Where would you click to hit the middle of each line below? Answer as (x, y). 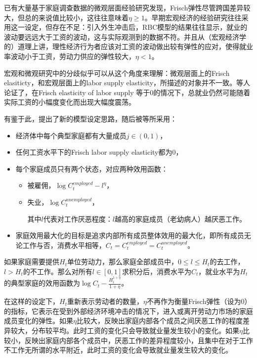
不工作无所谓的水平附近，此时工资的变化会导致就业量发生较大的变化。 (118, 350)
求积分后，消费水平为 (156, 271)
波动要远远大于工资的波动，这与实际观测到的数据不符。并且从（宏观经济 (122, 36)
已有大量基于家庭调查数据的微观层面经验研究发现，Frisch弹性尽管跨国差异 (124, 7)
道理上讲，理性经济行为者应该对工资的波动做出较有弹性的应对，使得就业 (135, 46)
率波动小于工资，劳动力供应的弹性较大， (70, 56)
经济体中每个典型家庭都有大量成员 (71, 135)
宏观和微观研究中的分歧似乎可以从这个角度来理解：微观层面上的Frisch (117, 73)
